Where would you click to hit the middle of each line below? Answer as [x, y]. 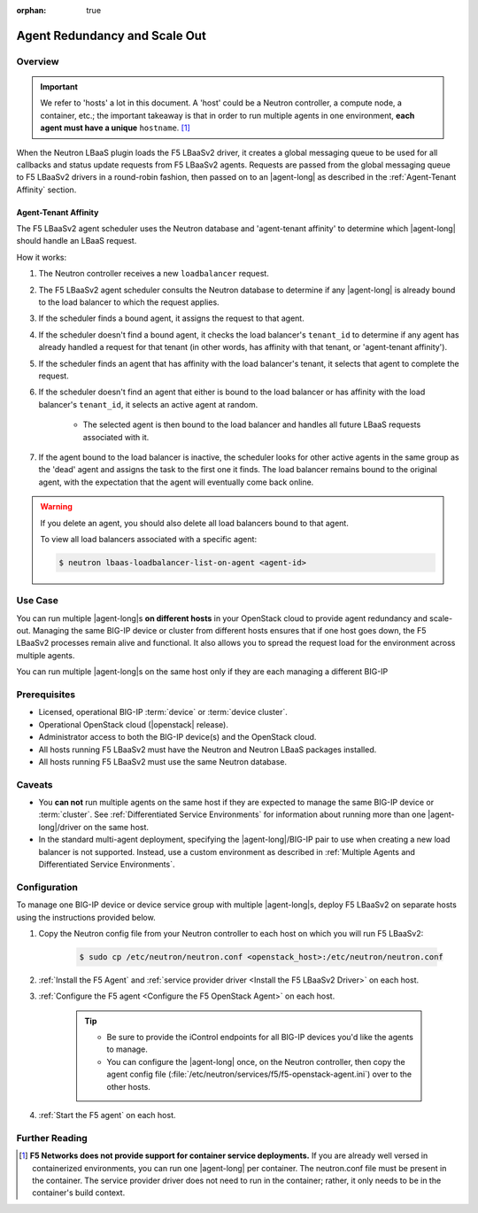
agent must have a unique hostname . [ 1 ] [115, 128]
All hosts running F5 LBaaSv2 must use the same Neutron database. [163, 761]
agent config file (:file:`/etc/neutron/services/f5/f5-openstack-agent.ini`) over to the [259, 1074]
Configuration [47, 887]
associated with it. [116, 437]
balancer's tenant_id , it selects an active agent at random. [148, 404]
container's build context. [79, 1193]
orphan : [31, 10]
